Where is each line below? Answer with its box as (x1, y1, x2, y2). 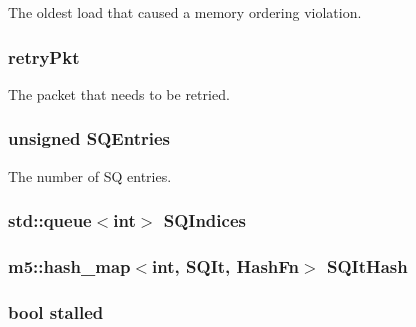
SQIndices (163, 208, 246, 233)
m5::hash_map (8, 253, 131, 278)
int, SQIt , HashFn (152, 253, 300, 278)
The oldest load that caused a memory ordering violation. (8, 2, 362, 22)
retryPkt (8, 44, 80, 69)
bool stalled (8, 299, 104, 324)
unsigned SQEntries (8, 126, 170, 151)
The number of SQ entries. (8, 165, 172, 186)
